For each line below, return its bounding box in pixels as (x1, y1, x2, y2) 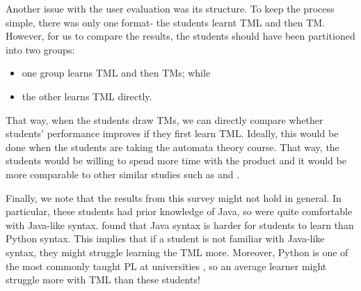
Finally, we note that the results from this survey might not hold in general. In (6, 190, 342, 205)
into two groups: (6, 42, 75, 56)
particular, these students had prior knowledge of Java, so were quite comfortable (6, 204, 353, 219)
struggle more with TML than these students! (6, 272, 200, 287)
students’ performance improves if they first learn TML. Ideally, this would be (6, 126, 339, 141)
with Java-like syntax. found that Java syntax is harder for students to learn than (6, 217, 354, 232)
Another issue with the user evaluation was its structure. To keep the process (6, 1, 335, 15)
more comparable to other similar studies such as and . (6, 166, 240, 181)
